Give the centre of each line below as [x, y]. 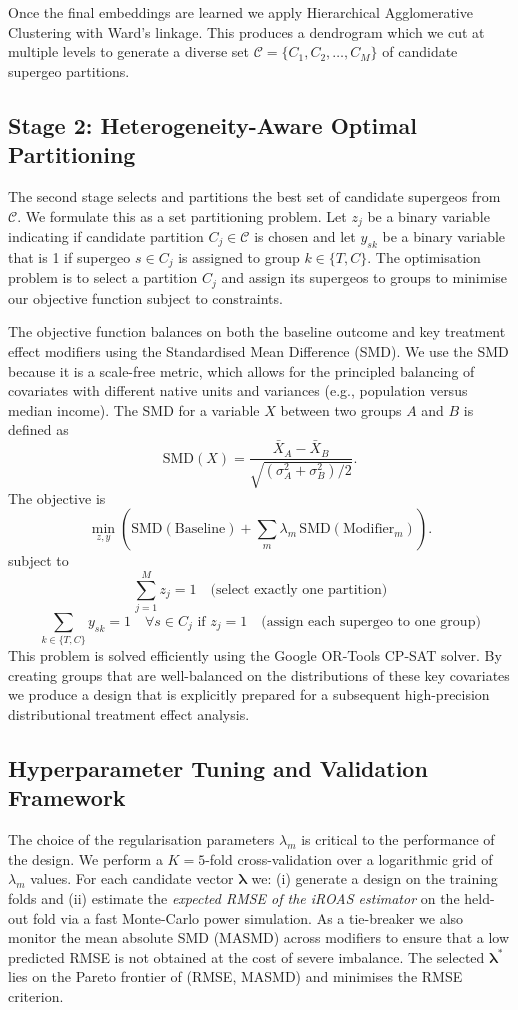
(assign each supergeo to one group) [371, 621]
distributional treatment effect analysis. [129, 713]
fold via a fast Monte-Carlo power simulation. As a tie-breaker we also [248, 917]
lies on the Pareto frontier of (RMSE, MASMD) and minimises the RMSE [235, 976]
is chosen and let [305, 236]
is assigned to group [239, 256]
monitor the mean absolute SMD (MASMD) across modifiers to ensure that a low [259, 937]
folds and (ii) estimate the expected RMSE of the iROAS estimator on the [234, 897]
